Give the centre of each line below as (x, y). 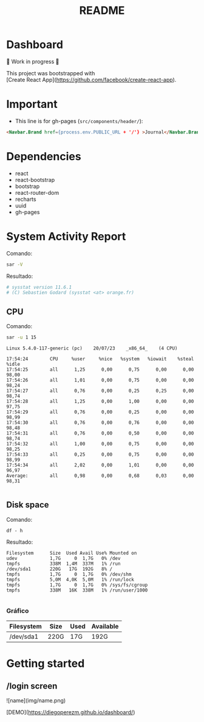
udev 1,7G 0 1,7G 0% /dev (63, 558)
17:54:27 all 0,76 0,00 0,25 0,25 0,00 (100, 391)
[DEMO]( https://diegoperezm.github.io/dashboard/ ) (71, 712)
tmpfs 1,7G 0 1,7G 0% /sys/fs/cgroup (77, 585)
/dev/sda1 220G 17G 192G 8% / (59, 569)
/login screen (32, 686)
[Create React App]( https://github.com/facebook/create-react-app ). (91, 79)
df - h (15, 531)
